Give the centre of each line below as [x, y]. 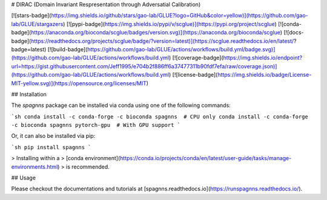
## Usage [24, 178]
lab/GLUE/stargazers [37, 24]
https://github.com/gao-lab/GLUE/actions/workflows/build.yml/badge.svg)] [181, 49]
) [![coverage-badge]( [196, 58]
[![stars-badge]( [31, 16]
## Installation [29, 94]
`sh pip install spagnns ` [51, 147]
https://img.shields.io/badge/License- [264, 75]
